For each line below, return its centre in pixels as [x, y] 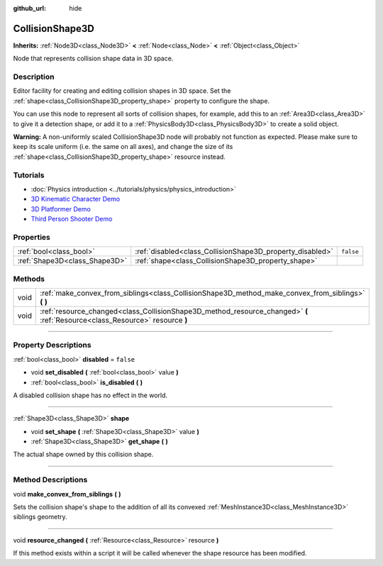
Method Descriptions [50, 480]
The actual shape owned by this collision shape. [83, 455]
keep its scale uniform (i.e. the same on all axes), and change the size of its [123, 147]
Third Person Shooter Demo [72, 219]
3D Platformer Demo [61, 209]
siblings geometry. [40, 517]
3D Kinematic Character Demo [76, 199]
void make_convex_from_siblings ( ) [67, 494]
